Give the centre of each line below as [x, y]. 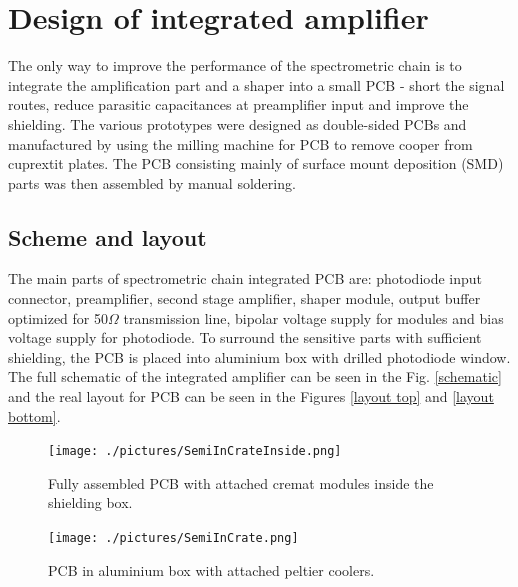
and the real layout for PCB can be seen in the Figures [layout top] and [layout [251, 396]
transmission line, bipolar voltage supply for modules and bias [313, 317]
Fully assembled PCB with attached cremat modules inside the [241, 482]
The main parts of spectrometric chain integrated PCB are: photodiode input [245, 278]
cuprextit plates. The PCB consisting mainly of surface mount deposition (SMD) [256, 163]
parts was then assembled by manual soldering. [152, 182]
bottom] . [34, 415]
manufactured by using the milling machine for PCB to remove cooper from [240, 143]
